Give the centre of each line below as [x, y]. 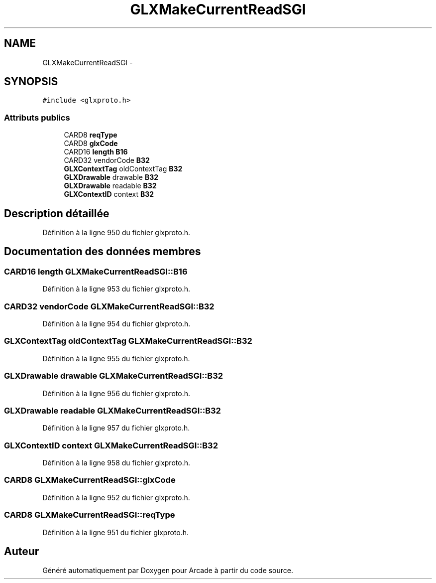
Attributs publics [37, 117]
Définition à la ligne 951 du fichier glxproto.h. [116, 532]
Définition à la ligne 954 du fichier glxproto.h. [116, 324]
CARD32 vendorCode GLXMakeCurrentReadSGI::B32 [109, 306]
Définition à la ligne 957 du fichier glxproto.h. [116, 428]
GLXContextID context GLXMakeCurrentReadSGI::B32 [111, 445]
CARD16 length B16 [96, 152]
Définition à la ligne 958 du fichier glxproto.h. [116, 463]
